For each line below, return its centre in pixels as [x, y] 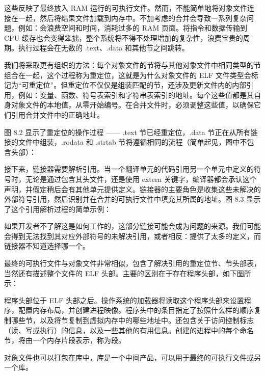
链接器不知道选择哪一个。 [47, 246]
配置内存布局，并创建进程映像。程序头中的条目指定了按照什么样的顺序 [136, 310]
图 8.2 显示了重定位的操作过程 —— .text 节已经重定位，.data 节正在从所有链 [131, 132]
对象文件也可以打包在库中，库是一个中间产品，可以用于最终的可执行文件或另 [132, 357]
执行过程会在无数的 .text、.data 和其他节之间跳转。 [103, 48]
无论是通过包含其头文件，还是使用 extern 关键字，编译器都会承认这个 [141, 179]
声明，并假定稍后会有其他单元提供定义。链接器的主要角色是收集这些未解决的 [132, 189]
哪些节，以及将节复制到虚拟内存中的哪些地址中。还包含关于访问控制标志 [132, 320]
